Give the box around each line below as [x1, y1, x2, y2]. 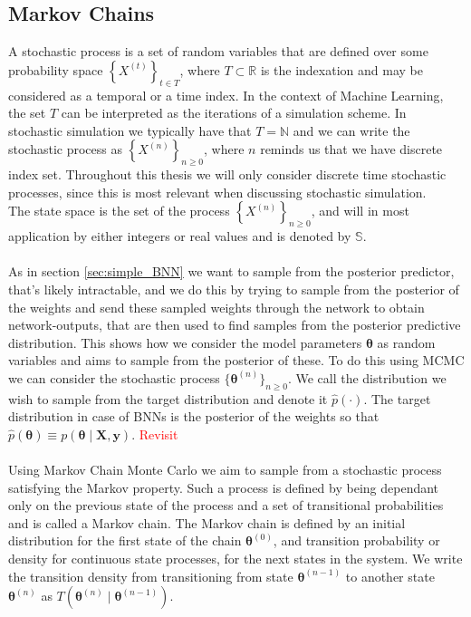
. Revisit [131, 424, 178, 443]
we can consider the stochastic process [8, 368, 220, 387]
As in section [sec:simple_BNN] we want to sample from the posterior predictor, [8, 262, 455, 281]
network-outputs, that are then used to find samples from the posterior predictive [8, 315, 461, 334]
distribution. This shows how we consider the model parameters [8, 333, 362, 352]
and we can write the [293, 121, 410, 140]
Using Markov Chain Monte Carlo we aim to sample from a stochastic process [8, 460, 442, 479]
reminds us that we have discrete [260, 140, 443, 159]
